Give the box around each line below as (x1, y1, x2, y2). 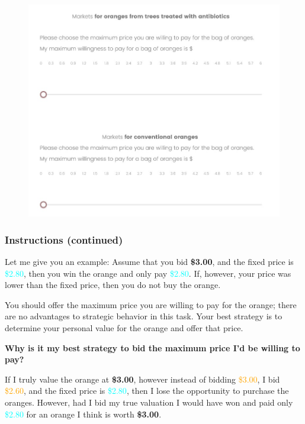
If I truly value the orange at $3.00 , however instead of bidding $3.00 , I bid (5, 373, 280, 385)
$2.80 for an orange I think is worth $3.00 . (5, 407, 162, 420)
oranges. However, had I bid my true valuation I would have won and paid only (5, 396, 293, 409)
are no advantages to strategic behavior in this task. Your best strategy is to (5, 310, 282, 322)
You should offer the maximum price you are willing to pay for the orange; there (5, 298, 297, 310)
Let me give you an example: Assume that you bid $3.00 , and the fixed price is (5, 255, 294, 268)
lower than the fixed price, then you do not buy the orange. (5, 279, 221, 291)
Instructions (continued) (5, 232, 123, 247)
